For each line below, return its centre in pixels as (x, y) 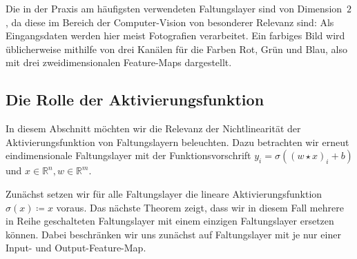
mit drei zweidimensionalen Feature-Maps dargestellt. (119, 62)
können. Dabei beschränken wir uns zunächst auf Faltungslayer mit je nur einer (173, 234)
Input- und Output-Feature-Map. (76, 248)
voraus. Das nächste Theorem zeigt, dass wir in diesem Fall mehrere (200, 207)
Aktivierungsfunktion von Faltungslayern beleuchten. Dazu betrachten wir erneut (177, 142)
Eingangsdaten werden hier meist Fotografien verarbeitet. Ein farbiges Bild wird (175, 35)
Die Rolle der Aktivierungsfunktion (135, 100)
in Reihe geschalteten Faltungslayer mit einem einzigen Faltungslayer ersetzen (170, 221)
